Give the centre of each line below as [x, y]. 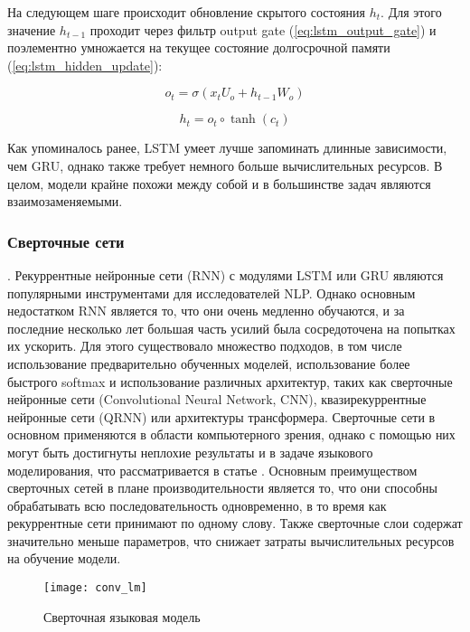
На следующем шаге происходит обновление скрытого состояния [187, 12]
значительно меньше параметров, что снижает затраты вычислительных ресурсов [231, 540]
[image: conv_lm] [95, 588]
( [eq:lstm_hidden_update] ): [85, 65]
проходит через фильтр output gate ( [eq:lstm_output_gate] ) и [263, 29]
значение [32, 29]
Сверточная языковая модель [122, 616]
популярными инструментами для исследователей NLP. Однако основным [211, 292]
